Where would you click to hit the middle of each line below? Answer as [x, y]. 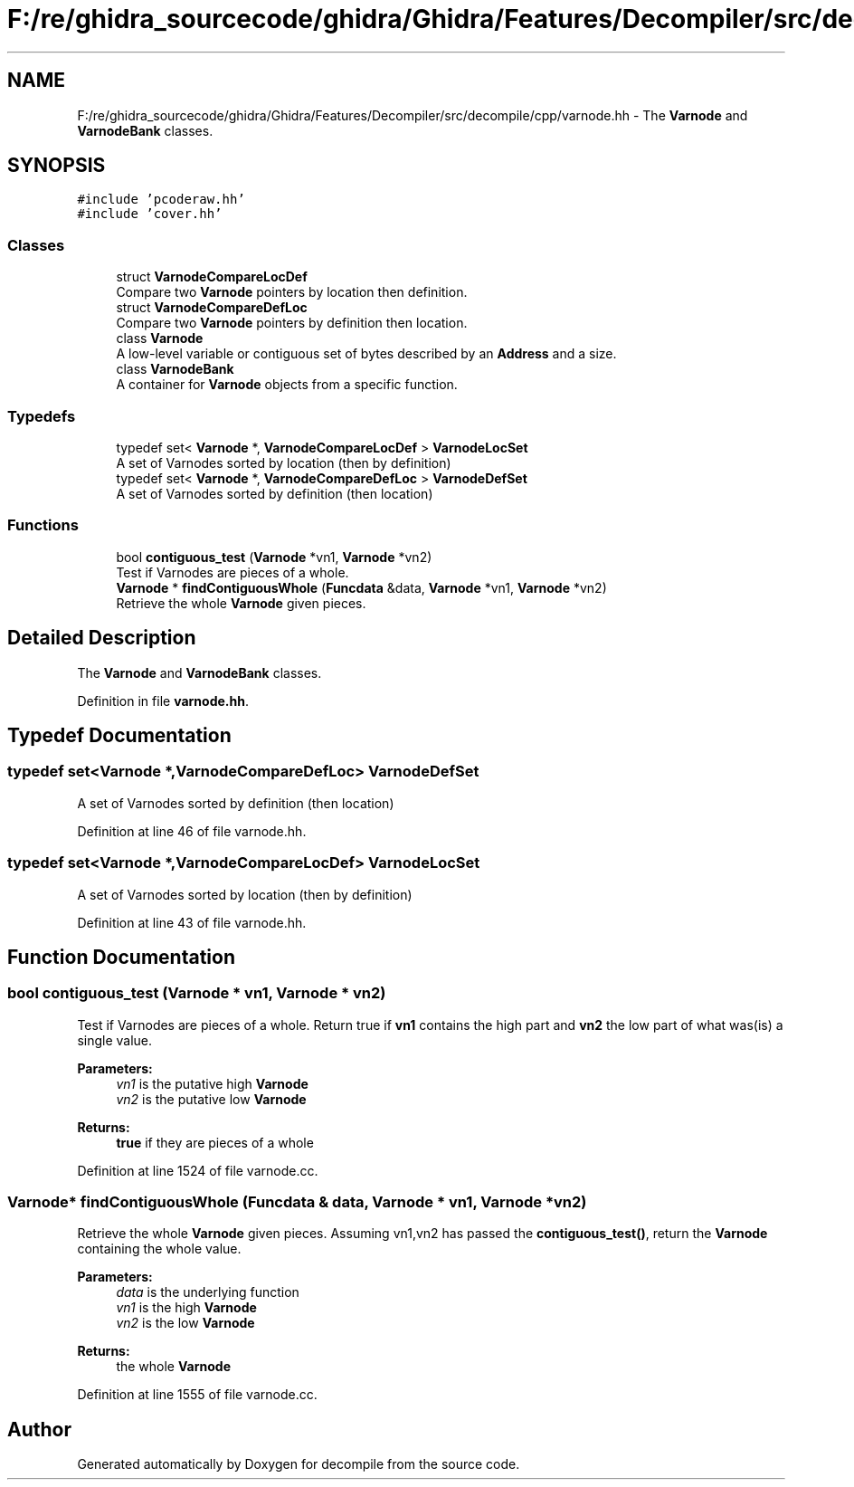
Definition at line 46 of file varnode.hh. [192, 831]
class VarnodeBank [175, 369]
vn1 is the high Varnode [186, 1308]
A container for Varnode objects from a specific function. [287, 385]
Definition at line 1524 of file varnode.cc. [198, 1170]
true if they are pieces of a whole [215, 1142]
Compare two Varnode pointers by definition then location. [292, 323]
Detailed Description [102, 638]
